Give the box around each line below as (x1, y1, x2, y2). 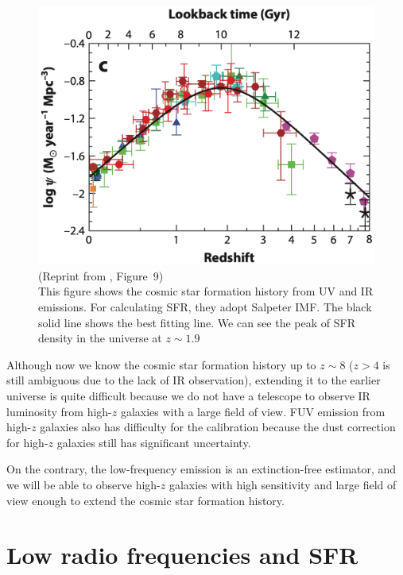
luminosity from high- (6, 403, 112, 419)
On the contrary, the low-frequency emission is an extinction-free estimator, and (6, 461, 397, 477)
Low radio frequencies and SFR (6, 538, 358, 571)
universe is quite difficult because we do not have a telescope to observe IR (6, 387, 370, 403)
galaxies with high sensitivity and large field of (169, 476, 397, 492)
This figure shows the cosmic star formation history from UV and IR (38, 283, 374, 299)
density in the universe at (38, 330, 162, 346)
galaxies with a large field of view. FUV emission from (120, 403, 386, 419)
